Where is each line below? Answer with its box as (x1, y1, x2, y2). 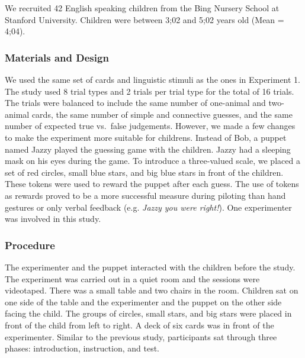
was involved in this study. (5, 212, 101, 225)
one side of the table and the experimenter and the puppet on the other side (5, 295, 282, 308)
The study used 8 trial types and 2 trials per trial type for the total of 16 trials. (5, 85, 294, 97)
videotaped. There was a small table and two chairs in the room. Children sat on (5, 284, 298, 296)
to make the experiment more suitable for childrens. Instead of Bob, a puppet (5, 131, 287, 143)
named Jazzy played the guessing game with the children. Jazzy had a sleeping (5, 143, 291, 155)
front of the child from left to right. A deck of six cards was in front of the (5, 318, 274, 331)
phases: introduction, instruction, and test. (5, 342, 159, 354)
